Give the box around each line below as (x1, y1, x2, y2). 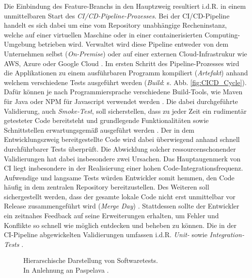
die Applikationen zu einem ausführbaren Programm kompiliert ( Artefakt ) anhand (4, 68, 248, 78)
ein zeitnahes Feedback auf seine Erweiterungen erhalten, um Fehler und (4, 210, 219, 221)
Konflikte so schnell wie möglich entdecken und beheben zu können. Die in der (4, 220, 236, 230)
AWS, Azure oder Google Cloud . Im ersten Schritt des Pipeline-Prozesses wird (4, 58, 239, 68)
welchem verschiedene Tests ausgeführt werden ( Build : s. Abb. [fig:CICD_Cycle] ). (4, 77, 247, 87)
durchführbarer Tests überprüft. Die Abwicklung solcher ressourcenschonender (4, 143, 236, 154)
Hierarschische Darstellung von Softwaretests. (23, 255, 158, 265)
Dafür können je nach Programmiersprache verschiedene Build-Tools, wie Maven (4, 87, 243, 97)
